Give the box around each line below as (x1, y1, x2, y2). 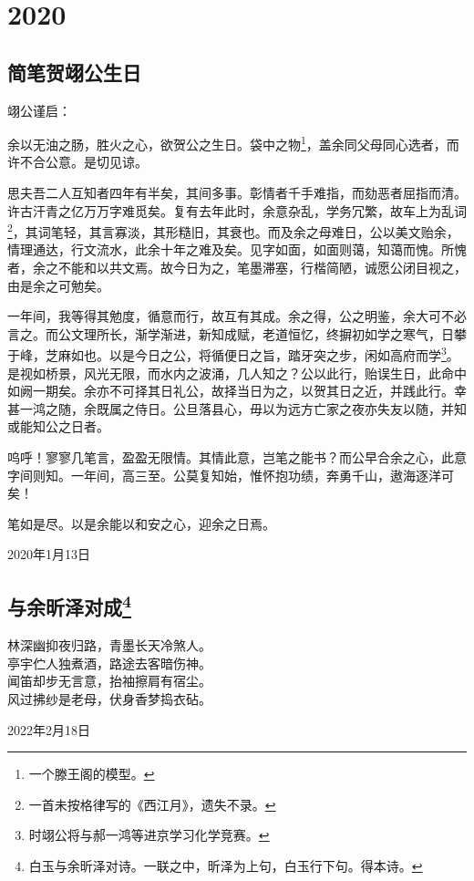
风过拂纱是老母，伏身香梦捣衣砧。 (7, 689, 211, 708)
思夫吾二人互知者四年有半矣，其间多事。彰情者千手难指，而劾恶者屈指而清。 (7, 183, 467, 202)
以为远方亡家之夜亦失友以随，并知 (262, 399, 467, 418)
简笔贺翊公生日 (7, 57, 141, 86)
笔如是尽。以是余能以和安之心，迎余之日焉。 (7, 513, 275, 533)
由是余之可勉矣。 (7, 275, 109, 295)
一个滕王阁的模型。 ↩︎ (28, 764, 155, 783)
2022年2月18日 (7, 720, 90, 739)
